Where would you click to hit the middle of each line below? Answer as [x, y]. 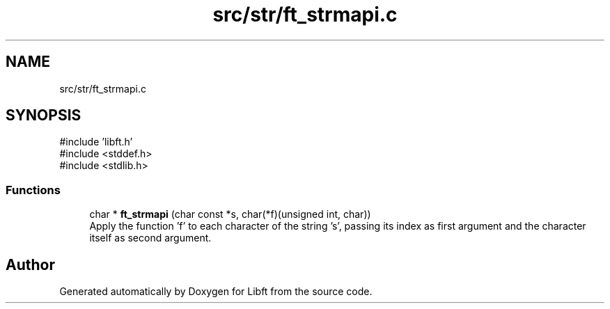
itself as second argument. [150, 238]
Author [30, 264]
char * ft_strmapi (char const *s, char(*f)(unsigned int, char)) [230, 214]
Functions [33, 190]
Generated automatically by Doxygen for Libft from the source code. [216, 292]
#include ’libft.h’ [96, 142]
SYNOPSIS [44, 116]
